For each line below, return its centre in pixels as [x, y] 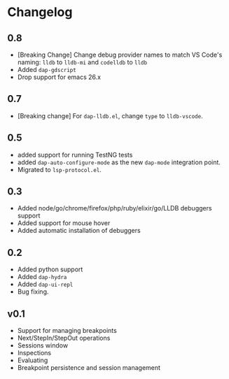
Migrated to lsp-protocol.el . [59, 169]
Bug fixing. [33, 292]
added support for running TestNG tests [75, 155]
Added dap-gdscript [47, 70]
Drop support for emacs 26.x [59, 77]
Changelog [40, 12]
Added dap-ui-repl [45, 285]
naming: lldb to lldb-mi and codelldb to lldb [82, 62]
